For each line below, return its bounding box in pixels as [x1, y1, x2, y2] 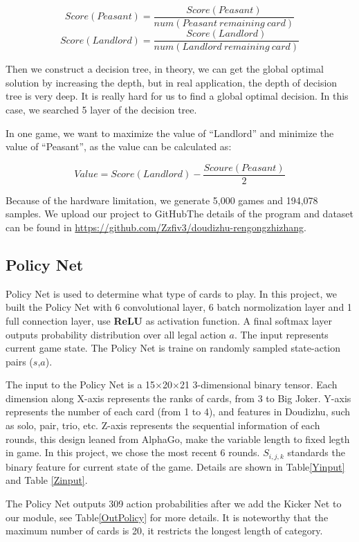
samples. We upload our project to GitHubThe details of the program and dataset [6, 206, 354, 221]
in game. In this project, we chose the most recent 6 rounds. [6, 445, 260, 460]
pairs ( [6, 354, 33, 368]
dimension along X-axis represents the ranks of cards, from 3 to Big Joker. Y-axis [6, 390, 351, 405]
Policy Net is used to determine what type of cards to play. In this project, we [6, 286, 337, 300]
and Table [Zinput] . [6, 473, 88, 487]
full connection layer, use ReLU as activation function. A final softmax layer [6, 313, 332, 327]
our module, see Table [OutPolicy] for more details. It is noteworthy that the [6, 509, 329, 524]
